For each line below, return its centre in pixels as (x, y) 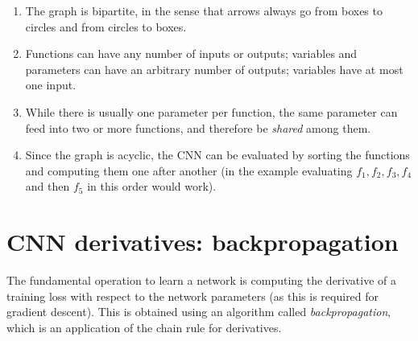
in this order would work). (152, 186)
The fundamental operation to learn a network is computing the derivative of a (202, 280)
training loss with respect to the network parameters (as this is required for (193, 296)
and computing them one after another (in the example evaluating (189, 170)
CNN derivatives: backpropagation (203, 242)
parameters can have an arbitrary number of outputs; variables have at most (214, 69)
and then (48, 186)
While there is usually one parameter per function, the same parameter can (211, 111)
